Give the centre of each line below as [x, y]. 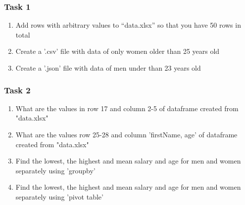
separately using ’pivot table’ [59, 196]
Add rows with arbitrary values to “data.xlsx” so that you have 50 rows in [128, 25]
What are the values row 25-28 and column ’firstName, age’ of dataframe [126, 134]
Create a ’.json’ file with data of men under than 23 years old [108, 68]
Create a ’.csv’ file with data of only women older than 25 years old [118, 51]
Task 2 [17, 90]
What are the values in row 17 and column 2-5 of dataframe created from [127, 108]
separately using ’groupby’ [55, 170]
